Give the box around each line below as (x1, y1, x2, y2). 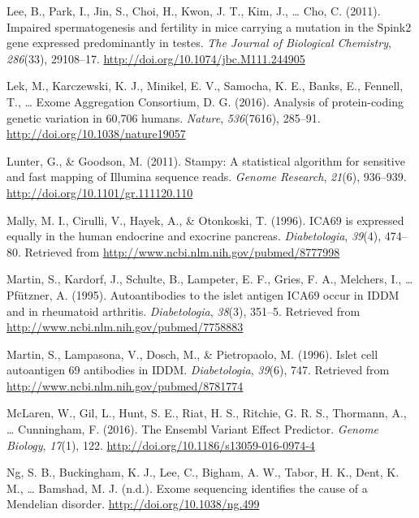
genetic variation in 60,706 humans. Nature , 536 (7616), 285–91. (6, 109, 321, 126)
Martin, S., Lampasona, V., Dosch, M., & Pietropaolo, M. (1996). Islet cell (6, 345, 378, 362)
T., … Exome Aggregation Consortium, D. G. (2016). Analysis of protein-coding (6, 93, 404, 110)
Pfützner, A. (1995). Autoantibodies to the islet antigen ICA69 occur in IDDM (6, 286, 400, 303)
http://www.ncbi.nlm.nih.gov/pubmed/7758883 (6, 318, 244, 335)
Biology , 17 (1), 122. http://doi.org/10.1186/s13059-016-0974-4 (6, 436, 315, 453)
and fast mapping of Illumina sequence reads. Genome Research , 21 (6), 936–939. (6, 168, 407, 185)
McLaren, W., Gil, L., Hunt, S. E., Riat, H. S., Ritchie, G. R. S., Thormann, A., (6, 404, 407, 421)
